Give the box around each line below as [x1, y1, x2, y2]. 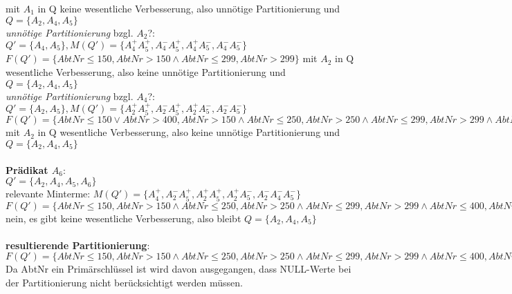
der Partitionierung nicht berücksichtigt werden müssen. [6, 275, 243, 290]
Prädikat [6, 162, 48, 177]
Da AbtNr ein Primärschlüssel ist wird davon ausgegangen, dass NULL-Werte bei [6, 262, 351, 276]
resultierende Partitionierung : [6, 237, 150, 252]
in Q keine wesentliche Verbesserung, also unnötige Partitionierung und [37, 1, 340, 15]
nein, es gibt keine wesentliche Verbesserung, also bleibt [6, 210, 241, 225]
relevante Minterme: [6, 186, 91, 201]
